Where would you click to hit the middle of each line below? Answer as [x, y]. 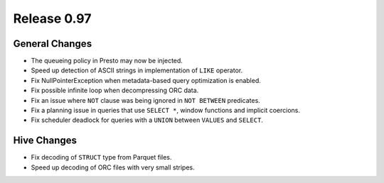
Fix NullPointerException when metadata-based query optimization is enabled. [146, 80]
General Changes [53, 44]
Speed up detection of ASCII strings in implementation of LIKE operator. [137, 70]
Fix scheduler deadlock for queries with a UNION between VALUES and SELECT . [147, 120]
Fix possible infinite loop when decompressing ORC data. [115, 90]
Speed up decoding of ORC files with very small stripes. [113, 167]
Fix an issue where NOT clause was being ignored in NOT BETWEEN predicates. [146, 100]
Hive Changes [45, 141]
